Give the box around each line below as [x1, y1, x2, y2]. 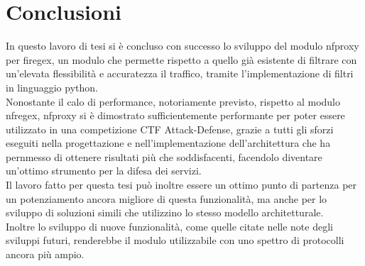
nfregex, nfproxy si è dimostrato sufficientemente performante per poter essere [6, 108, 345, 123]
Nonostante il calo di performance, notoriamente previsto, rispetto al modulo [6, 94, 341, 109]
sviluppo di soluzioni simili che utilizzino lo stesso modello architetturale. [6, 205, 324, 220]
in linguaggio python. [6, 79, 98, 94]
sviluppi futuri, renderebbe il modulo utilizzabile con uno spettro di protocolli [6, 233, 344, 248]
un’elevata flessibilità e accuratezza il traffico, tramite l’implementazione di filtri [6, 66, 354, 81]
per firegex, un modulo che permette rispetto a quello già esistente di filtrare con [6, 52, 357, 67]
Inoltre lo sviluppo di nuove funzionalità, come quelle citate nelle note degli [6, 218, 333, 233]
